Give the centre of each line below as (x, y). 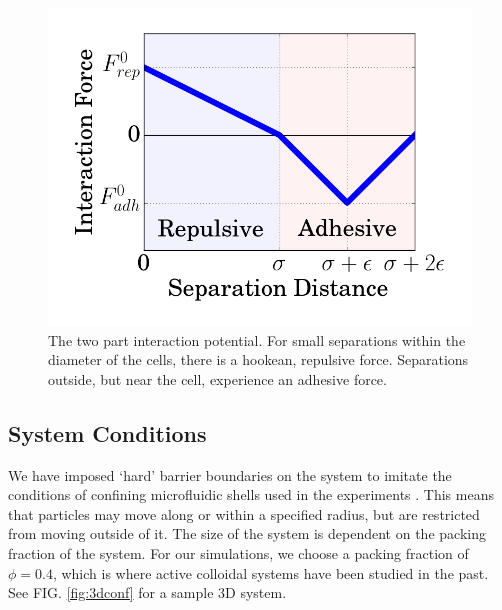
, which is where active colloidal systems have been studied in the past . (270, 572)
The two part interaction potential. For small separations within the (257, 339)
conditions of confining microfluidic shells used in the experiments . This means (251, 494)
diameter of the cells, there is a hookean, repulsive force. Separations (258, 359)
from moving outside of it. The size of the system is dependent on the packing (247, 533)
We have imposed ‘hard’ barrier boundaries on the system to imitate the (230, 474)
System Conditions (107, 432)
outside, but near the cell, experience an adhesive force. (217, 378)
